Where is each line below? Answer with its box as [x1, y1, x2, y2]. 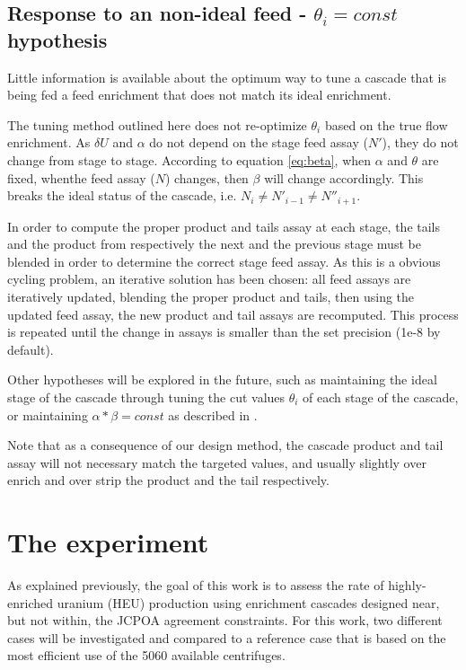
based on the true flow [324, 115, 448, 134]
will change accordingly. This [264, 168, 424, 187]
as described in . [168, 405, 258, 424]
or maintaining [7, 405, 88, 424]
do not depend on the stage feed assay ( [149, 133, 368, 152]
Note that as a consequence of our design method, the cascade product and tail [7, 436, 444, 454]
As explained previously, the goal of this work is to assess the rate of [7, 576, 384, 595]
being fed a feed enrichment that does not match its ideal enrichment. [7, 85, 391, 104]
